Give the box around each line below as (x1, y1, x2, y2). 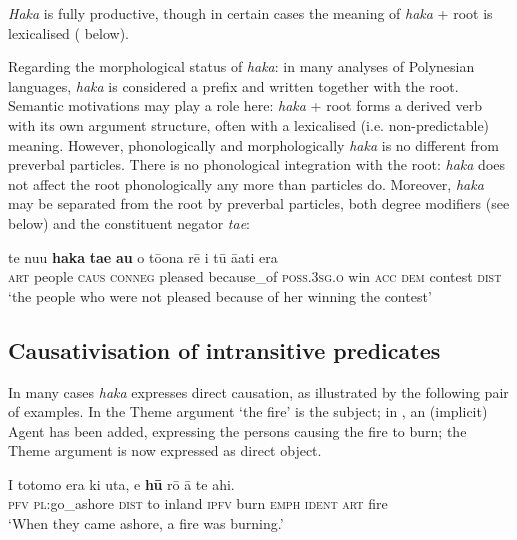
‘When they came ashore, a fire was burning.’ (8, 513, 284, 534)
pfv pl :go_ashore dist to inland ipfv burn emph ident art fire (8, 493, 388, 514)
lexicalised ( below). (8, 22, 130, 43)
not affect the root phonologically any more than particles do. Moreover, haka (8, 173, 484, 194)
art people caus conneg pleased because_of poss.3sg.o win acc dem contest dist (8, 266, 502, 287)
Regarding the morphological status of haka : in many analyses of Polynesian (8, 56, 475, 77)
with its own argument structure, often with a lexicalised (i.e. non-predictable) (8, 114, 490, 135)
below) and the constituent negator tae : (8, 212, 250, 233)
